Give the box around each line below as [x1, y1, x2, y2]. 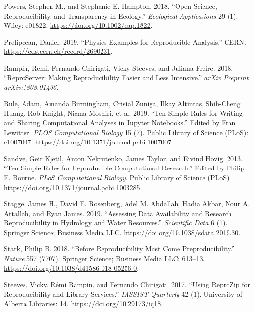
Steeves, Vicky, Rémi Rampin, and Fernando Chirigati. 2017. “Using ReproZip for [4, 279, 251, 289]
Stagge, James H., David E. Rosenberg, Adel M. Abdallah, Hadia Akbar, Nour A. [4, 198, 250, 209]
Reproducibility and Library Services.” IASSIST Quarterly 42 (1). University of [4, 288, 243, 299]
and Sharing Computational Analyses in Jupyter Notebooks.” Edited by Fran [4, 117, 236, 127]
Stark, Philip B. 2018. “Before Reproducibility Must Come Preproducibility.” [4, 243, 235, 254]
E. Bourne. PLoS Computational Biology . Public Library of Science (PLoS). [4, 172, 231, 182]
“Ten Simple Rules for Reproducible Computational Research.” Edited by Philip [4, 163, 245, 173]
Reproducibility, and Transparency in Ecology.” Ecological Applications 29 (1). [4, 10, 238, 21]
